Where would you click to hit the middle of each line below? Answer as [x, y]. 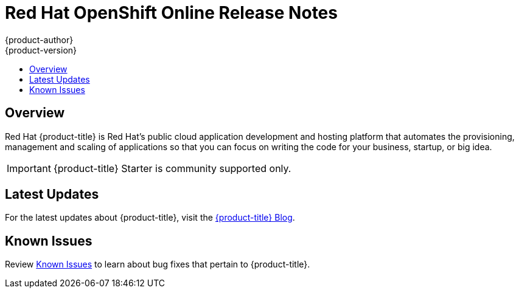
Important [29, 168]
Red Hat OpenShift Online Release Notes [171, 13]
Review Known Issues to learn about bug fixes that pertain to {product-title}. [158, 264]
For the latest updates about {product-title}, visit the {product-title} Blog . [150, 218]
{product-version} [41, 50]
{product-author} [39, 40]
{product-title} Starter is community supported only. [172, 168]
